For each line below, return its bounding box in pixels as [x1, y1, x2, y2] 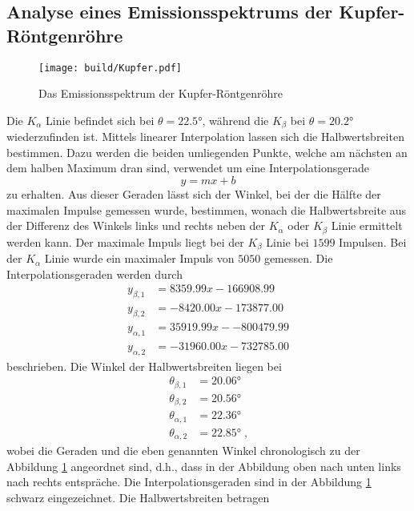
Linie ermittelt [331, 217, 403, 234]
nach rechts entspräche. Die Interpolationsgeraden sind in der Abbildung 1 [6, 473, 372, 490]
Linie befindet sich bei [46, 111, 155, 128]
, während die [202, 111, 269, 128]
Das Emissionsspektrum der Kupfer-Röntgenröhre [38, 85, 283, 102]
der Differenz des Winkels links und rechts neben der [6, 217, 266, 234]
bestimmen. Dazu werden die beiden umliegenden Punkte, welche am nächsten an [6, 143, 408, 160]
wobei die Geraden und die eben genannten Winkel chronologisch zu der [6, 442, 360, 459]
